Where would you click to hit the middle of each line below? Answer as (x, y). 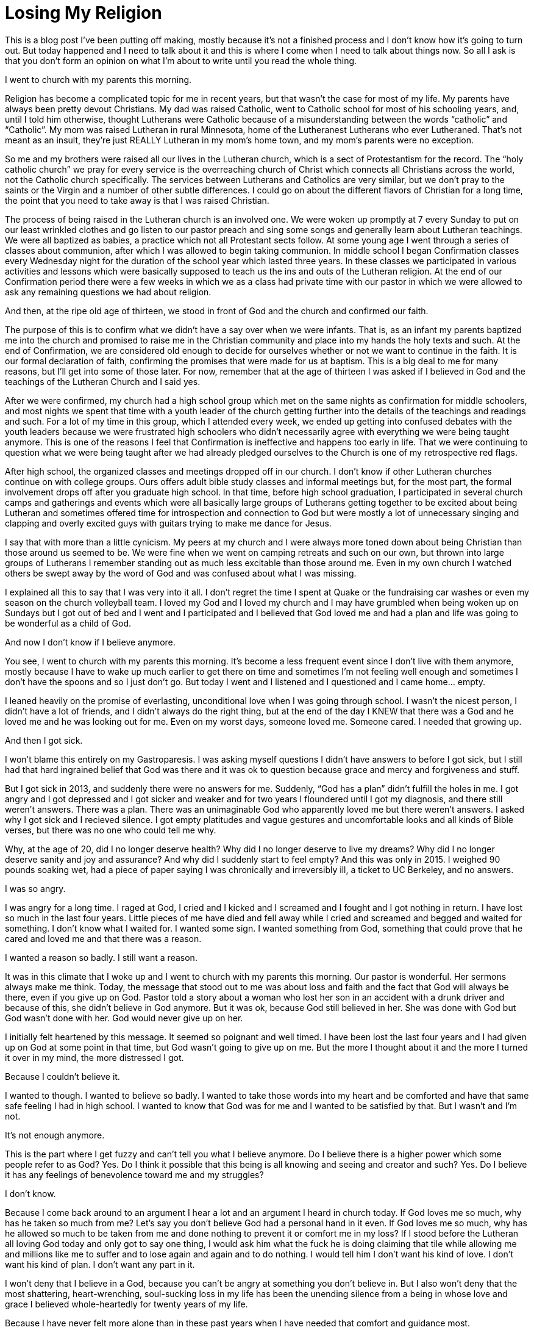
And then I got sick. (44, 740)
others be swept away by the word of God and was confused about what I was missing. (181, 573)
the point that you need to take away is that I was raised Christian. (137, 200)
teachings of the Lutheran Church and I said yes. (103, 381)
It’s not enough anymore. (55, 1135)
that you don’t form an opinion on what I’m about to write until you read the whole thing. (181, 60)
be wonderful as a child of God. (68, 623)
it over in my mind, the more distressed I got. (94, 1057)
